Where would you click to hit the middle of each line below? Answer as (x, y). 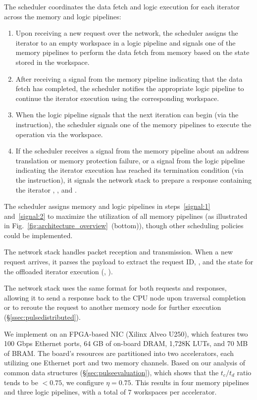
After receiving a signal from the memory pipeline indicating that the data (129, 78)
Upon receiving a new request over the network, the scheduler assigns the (127, 33)
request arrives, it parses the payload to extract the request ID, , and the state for (129, 262)
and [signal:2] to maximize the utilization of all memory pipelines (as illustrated (126, 216)
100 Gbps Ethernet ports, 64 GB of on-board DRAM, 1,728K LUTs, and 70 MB (126, 343)
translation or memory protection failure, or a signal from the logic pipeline (130, 160)
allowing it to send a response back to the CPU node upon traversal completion (125, 297)
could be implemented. (38, 235)
